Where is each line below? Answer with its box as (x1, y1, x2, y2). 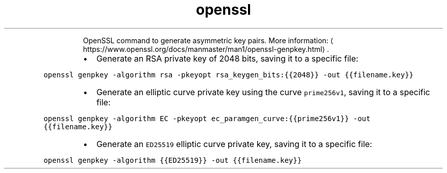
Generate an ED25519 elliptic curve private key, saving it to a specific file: (96, 138, 373, 149)
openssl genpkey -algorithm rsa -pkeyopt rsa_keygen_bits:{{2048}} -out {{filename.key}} (43, 70, 414, 79)
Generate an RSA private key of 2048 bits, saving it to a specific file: (96, 53, 359, 64)
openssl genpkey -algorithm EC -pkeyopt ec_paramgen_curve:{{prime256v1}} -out (43, 114, 370, 123)
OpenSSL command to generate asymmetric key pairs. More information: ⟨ (83, 36, 333, 45)
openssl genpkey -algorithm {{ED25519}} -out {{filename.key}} (43, 156, 302, 164)
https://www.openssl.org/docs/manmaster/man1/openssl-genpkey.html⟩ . (83, 44, 329, 53)
